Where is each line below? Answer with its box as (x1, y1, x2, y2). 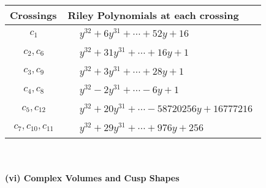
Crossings (10, 8, 57, 22)
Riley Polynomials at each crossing (67, 8, 239, 22)
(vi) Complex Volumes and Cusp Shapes (5, 171, 180, 184)
